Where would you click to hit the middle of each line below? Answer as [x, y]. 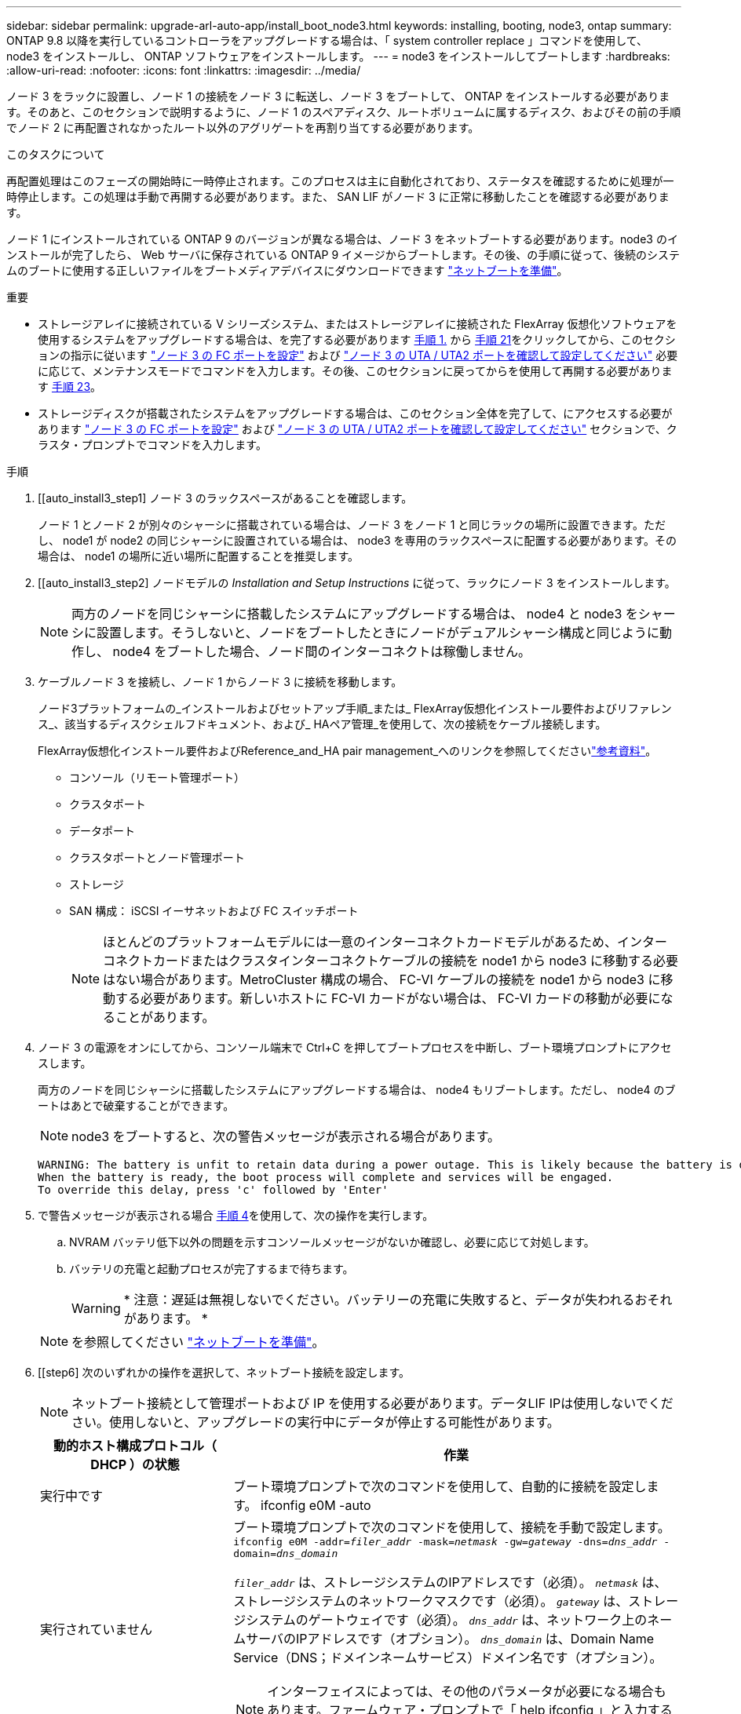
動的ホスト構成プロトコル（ [135, 1446]
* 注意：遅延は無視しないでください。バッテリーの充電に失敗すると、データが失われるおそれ [398, 1300]
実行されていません [97, 1629]
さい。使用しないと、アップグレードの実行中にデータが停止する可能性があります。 [316, 1422]
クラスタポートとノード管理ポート [157, 857]
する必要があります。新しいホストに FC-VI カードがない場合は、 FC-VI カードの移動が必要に [388, 998]
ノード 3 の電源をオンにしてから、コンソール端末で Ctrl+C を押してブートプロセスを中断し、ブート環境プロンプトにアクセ [355, 1047]
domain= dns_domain [286, 1554]
